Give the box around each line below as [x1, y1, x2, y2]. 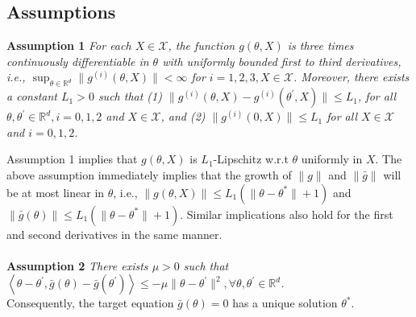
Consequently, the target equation [6, 294, 174, 311]
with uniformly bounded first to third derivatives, [162, 52, 401, 69]
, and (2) [160, 108, 206, 125]
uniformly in [301, 150, 363, 167]
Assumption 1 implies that [6, 150, 138, 167]
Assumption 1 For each [6, 37, 131, 54]
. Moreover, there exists [293, 68, 410, 85]
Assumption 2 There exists [6, 257, 148, 274]
